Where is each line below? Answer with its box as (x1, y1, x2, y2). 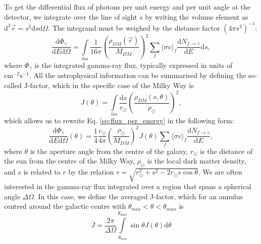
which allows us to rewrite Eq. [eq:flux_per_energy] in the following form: (4, 115, 234, 126)
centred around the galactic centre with (4, 201, 126, 211)
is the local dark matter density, (147, 155, 246, 166)
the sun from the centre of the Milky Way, (4, 155, 135, 166)
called (4, 80, 22, 91)
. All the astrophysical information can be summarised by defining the (29, 70, 246, 80)
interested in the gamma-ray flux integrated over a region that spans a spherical (4, 181, 251, 192)
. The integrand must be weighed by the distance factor (48, 22, 220, 33)
